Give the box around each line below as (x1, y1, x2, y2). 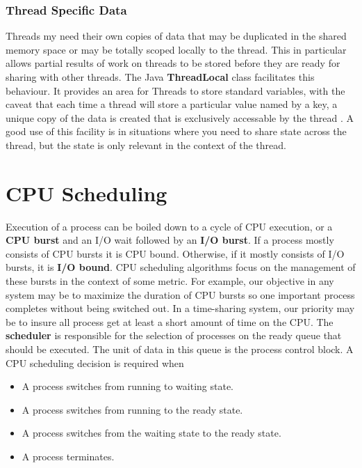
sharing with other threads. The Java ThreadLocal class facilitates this (6, 70, 315, 84)
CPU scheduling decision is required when (6, 355, 184, 370)
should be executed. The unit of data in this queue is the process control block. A (6, 342, 354, 357)
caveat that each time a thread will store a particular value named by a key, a (6, 97, 338, 111)
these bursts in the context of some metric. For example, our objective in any (6, 274, 334, 288)
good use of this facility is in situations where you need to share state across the (6, 124, 347, 139)
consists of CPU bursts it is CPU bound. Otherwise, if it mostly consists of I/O (6, 246, 345, 260)
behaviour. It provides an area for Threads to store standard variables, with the (6, 83, 345, 97)
